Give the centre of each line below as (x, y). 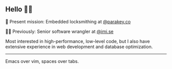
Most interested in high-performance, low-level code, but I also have (78, 41)
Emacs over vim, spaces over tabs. (42, 61)
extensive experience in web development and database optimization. (79, 47)
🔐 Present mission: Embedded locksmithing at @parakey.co (68, 21)
